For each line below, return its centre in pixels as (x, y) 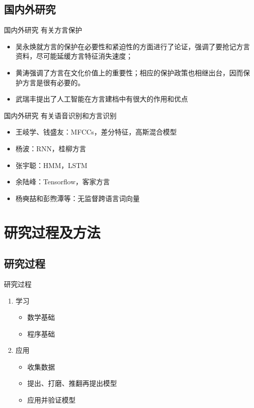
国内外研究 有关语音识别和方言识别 (60, 115)
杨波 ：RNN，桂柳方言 (51, 148)
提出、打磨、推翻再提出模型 (72, 383)
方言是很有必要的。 (53, 82)
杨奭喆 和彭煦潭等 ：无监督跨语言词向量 (78, 198)
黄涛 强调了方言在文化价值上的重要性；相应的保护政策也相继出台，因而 (129, 72)
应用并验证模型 (51, 400)
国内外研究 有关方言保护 (43, 30)
